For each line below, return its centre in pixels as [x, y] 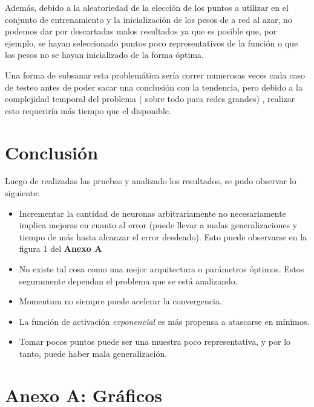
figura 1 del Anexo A [61, 248]
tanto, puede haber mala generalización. [93, 353]
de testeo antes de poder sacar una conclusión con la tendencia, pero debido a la [154, 87]
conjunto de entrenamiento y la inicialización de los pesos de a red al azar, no [149, 19]
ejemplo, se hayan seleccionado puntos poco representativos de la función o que [152, 43]
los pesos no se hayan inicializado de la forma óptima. [104, 55]
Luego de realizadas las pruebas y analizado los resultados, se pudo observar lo [151, 181]
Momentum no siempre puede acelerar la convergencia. [120, 301]
